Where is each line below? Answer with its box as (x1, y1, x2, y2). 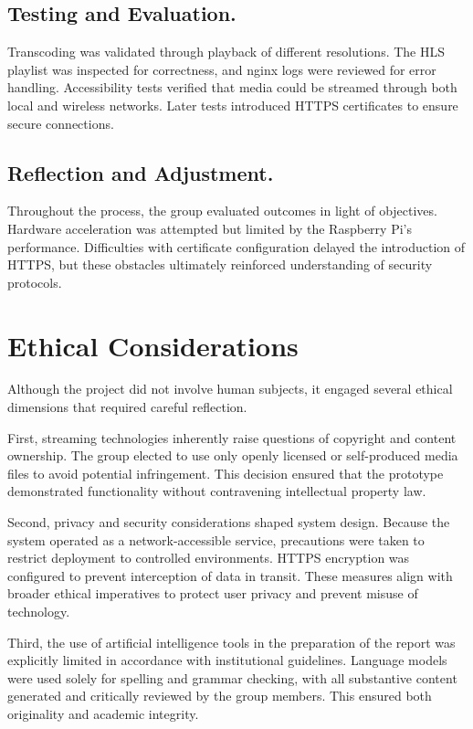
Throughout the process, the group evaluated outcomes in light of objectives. (7, 201, 437, 220)
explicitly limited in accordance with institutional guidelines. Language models (7, 650, 447, 670)
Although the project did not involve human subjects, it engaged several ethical (7, 379, 453, 398)
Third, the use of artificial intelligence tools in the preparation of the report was (7, 632, 456, 651)
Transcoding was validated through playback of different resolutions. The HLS (7, 42, 446, 61)
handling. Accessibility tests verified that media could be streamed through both (7, 78, 457, 97)
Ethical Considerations (7, 326, 299, 364)
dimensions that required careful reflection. (7, 397, 247, 417)
